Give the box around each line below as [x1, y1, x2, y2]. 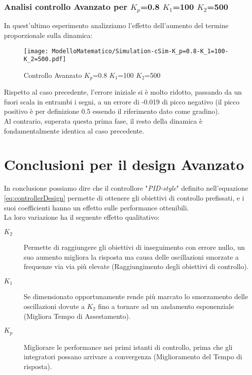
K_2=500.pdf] [24, 56, 66, 63]
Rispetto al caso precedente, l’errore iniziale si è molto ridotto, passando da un [4, 87, 242, 97]
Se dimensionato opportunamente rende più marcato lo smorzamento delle [24, 291, 248, 302]
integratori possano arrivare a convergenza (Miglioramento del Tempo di [24, 351, 242, 362]
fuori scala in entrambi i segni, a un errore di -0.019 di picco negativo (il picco [4, 96, 240, 106]
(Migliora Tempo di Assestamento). [24, 310, 131, 321]
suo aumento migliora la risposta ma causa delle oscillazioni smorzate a [24, 251, 239, 262]
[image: [24, 47, 49, 55]
